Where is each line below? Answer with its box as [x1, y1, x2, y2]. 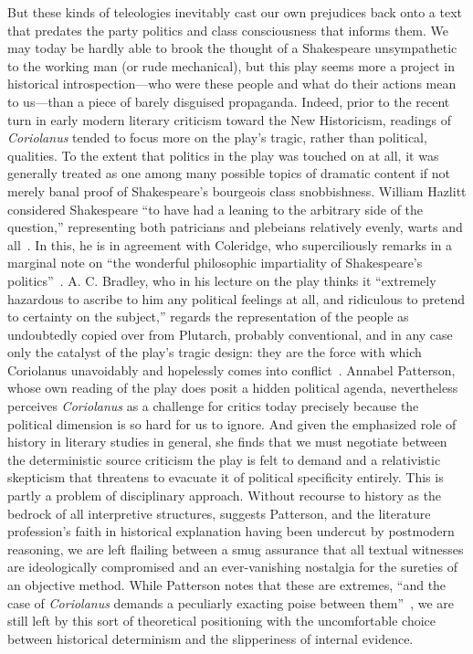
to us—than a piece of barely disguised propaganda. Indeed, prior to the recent [7, 91, 450, 111]
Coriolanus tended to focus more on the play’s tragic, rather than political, [7, 128, 427, 147]
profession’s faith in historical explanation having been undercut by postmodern [7, 522, 455, 541]
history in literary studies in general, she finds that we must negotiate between [7, 432, 447, 451]
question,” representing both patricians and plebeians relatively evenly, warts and [7, 217, 463, 237]
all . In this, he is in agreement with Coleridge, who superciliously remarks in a [7, 235, 453, 254]
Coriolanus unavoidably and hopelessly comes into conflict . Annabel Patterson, [7, 360, 456, 379]
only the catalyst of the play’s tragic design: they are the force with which [7, 343, 422, 362]
